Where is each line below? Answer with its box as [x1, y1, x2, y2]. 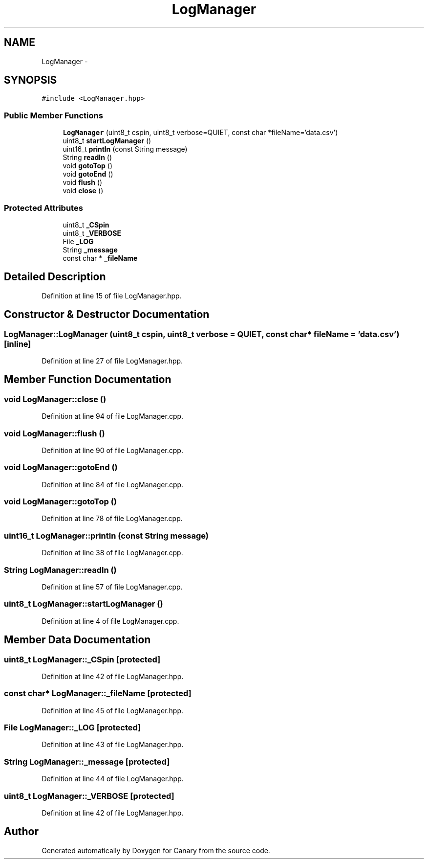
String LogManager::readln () [4, 565, 117, 575]
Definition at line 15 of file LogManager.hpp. [42, 291, 182, 300]
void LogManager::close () [4, 394, 107, 404]
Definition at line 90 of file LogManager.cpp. [42, 446, 183, 454]
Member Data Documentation [4, 634, 151, 646]
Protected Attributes [4, 203, 83, 213]
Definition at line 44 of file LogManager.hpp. [42, 774, 184, 783]
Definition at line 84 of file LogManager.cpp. [42, 480, 184, 489]
